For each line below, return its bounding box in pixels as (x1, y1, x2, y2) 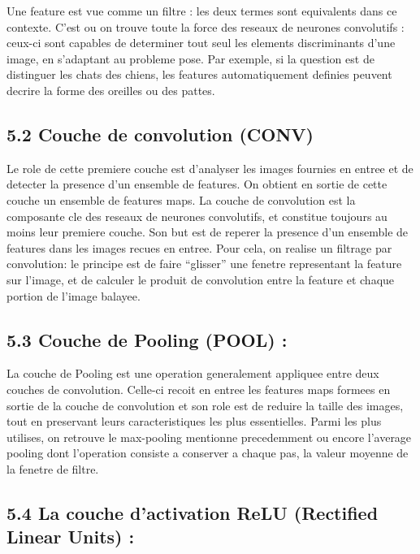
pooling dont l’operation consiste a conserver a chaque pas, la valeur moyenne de (6, 444, 409, 461)
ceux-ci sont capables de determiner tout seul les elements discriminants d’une (6, 34, 396, 51)
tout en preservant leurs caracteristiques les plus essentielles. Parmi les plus (6, 413, 382, 430)
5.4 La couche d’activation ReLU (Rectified (6, 500, 379, 525)
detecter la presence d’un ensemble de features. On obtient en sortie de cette (6, 175, 388, 193)
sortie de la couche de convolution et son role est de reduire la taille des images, (6, 396, 404, 413)
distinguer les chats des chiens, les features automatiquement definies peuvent (6, 66, 392, 83)
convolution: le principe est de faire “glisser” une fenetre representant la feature (6, 255, 402, 272)
